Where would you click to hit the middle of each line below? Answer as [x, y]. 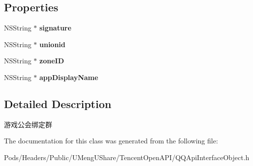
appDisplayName [69, 77]
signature [55, 28]
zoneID [52, 61]
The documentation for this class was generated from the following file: [111, 141]
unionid [52, 44]
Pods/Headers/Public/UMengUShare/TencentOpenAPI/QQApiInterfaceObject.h [127, 157]
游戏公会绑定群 [28, 124]
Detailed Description [58, 103]
